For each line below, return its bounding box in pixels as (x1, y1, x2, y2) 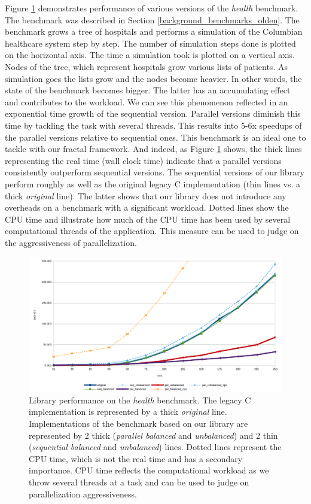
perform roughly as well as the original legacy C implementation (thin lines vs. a (5, 177, 300, 190)
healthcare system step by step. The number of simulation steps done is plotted (5, 37, 296, 49)
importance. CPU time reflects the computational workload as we (29, 464, 269, 476)
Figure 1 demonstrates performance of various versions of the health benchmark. (5, 2, 298, 14)
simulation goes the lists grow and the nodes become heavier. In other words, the (5, 72, 302, 84)
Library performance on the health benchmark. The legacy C (29, 393, 251, 406)
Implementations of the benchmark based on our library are (29, 417, 248, 430)
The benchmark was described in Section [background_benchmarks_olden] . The (5, 13, 300, 26)
